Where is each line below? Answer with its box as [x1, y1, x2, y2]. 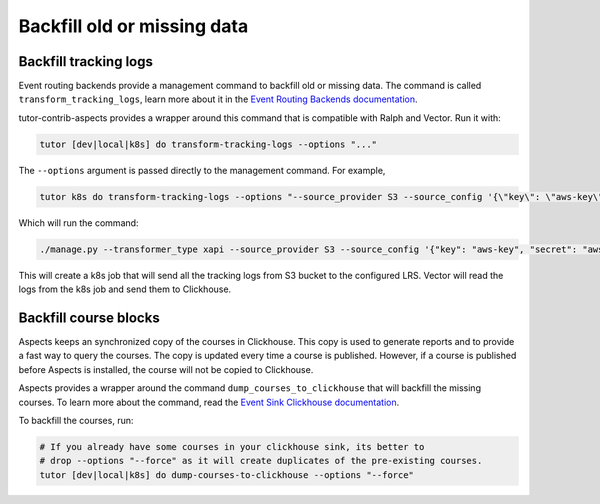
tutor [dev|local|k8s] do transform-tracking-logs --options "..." [39, 138, 378, 150]
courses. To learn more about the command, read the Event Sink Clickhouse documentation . [18, 396, 400, 408]
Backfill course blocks [18, 309, 160, 326]
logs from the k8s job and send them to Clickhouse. [18, 283, 232, 295]
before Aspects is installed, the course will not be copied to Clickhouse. [18, 363, 314, 375]
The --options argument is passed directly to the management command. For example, [18, 164, 386, 176]
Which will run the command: [18, 216, 139, 229]
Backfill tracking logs [18, 53, 154, 70]
